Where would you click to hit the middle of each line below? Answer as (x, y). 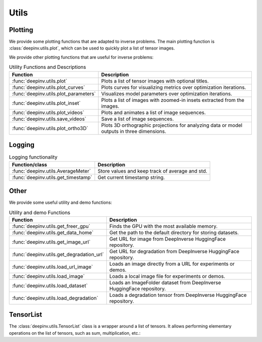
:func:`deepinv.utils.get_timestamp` (52, 177)
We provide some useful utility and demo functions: (61, 203)
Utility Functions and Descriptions (48, 67)
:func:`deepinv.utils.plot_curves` (49, 87)
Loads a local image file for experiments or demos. (167, 276)
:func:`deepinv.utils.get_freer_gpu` (51, 226)
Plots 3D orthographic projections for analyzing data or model (172, 125)
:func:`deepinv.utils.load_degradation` (55, 298)
